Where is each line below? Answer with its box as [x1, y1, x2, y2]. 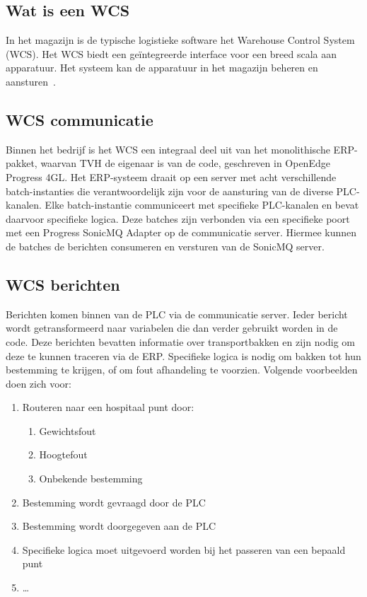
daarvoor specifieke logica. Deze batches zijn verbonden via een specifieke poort [6, 211, 350, 226]
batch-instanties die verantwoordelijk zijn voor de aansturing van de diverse [6, 183, 333, 198]
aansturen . [6, 74, 56, 88]
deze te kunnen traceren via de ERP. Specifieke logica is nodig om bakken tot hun [6, 348, 361, 363]
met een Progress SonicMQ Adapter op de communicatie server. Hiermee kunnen [6, 225, 357, 240]
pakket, [6, 156, 37, 170]
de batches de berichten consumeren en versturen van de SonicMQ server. [6, 238, 325, 253]
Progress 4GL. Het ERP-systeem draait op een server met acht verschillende [6, 169, 337, 184]
